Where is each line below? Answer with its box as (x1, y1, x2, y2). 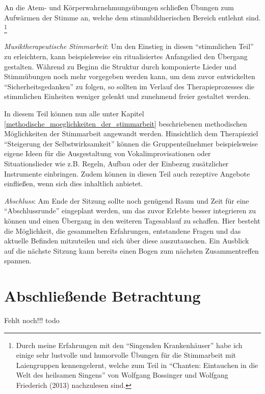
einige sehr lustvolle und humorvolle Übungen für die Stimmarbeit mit (16, 350, 236, 360)
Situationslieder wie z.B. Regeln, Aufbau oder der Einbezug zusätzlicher (4, 158, 229, 168)
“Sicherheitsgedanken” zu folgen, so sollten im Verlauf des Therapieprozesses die (4, 81, 255, 91)
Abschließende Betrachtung (4, 285, 201, 306)
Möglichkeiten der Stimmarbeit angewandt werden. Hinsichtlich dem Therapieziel (4, 128, 258, 139)
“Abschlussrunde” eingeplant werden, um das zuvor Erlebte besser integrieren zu (4, 205, 256, 216)
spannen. (4, 255, 32, 266)
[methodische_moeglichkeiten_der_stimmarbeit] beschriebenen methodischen (4, 118, 247, 129)
